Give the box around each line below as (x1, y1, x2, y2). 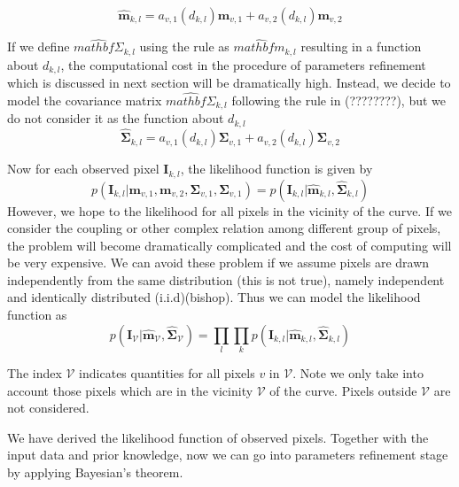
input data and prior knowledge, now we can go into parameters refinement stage (7, 445, 448, 464)
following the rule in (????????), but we (231, 90, 447, 109)
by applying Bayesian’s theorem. (7, 462, 183, 481)
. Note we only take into (292, 364, 424, 382)
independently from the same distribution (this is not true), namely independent (7, 270, 445, 289)
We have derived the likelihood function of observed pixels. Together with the (7, 428, 429, 446)
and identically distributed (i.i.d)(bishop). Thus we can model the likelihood (7, 288, 421, 306)
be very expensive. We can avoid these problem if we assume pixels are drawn (7, 253, 430, 272)
